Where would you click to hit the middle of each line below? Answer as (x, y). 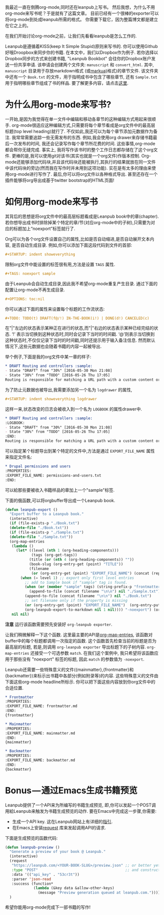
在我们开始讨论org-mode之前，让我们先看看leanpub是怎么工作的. (71, 36)
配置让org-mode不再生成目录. (35, 290)
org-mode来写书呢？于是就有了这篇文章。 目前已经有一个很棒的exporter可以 (82, 13)
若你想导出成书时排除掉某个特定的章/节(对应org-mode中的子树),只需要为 (78, 222)
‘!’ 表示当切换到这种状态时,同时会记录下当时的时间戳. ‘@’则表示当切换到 (83, 334)
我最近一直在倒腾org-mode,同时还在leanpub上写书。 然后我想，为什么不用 (80, 7)
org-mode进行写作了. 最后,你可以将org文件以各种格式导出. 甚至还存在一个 (83, 174)
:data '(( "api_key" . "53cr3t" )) (45, 874)
